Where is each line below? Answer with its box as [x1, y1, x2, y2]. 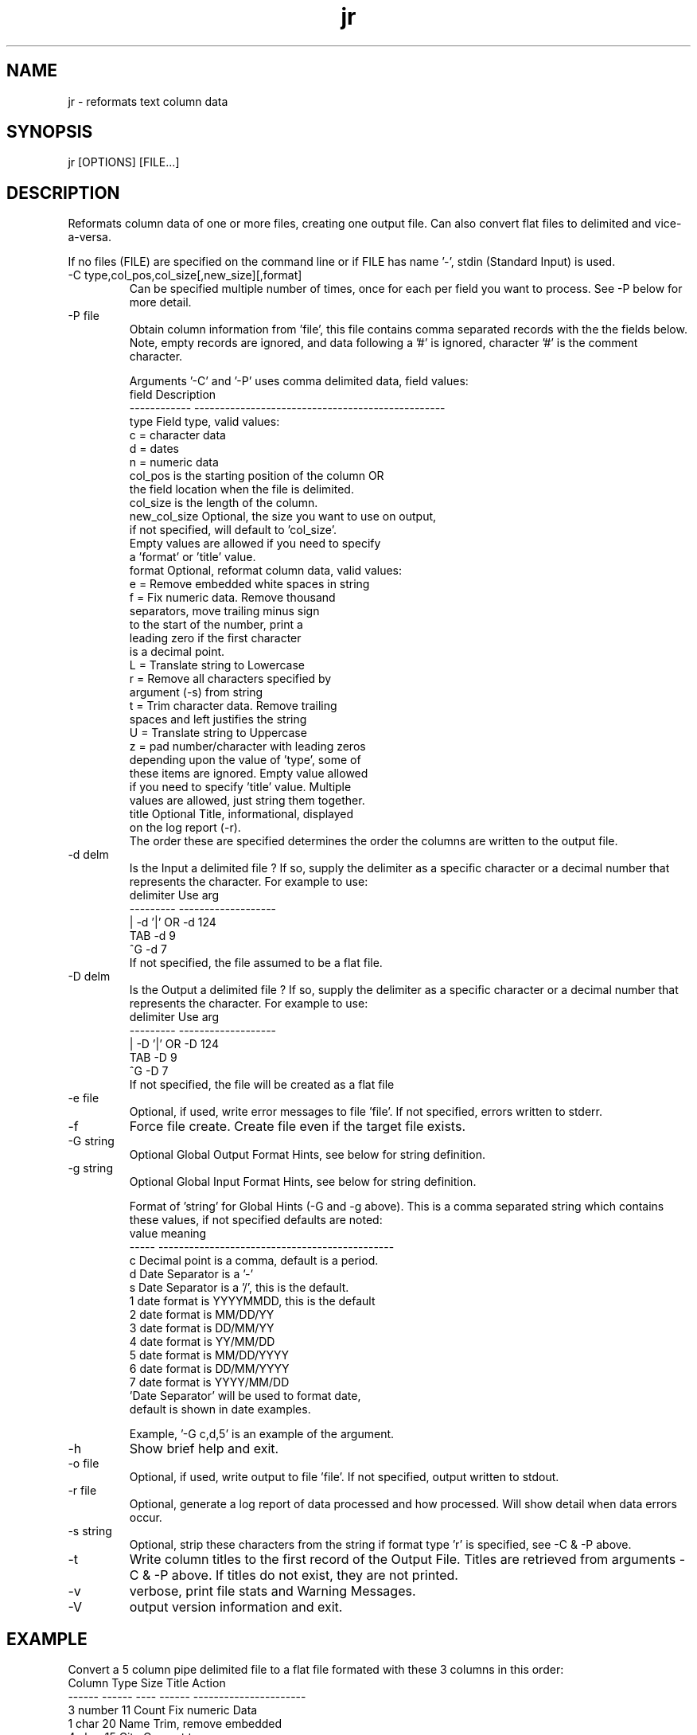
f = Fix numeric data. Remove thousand [129, 591, 336, 605]
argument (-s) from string [129, 685, 263, 700]
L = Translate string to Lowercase [129, 658, 306, 673]
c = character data [129, 428, 226, 443]
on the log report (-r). [129, 821, 241, 835]
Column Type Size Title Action [68, 1676, 226, 1690]
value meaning [129, 1226, 207, 1241]
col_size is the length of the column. [129, 496, 318, 510]
